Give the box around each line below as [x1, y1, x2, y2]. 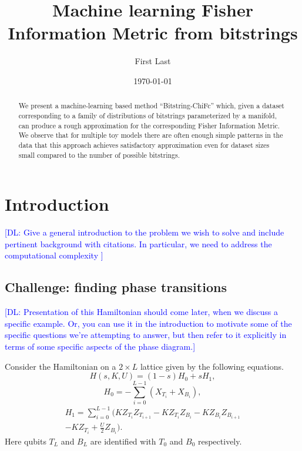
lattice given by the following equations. [140, 360, 284, 372]
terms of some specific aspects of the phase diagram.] [5, 340, 196, 352]
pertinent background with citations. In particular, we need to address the [5, 237, 272, 250]
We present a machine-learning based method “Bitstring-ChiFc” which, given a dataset [18, 101, 284, 111]
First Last [135, 55, 171, 67]
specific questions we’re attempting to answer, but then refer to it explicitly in [5, 329, 287, 341]
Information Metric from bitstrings [8, 21, 298, 45]
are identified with [90, 435, 156, 447]
